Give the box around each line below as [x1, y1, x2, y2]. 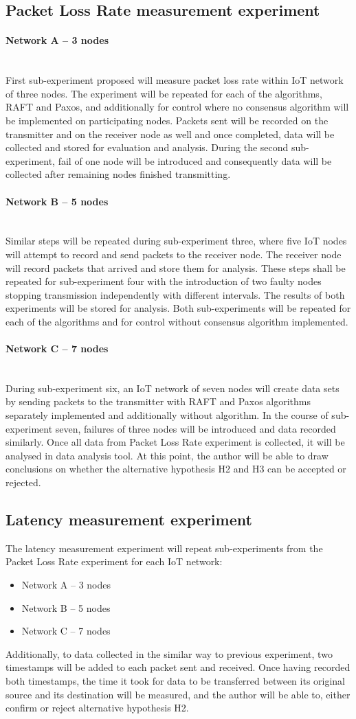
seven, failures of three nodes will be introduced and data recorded [55, 421, 336, 435]
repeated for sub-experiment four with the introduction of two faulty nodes [5, 274, 322, 288]
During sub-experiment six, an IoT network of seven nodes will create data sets [5, 380, 340, 395]
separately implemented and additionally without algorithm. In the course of [5, 408, 329, 422]
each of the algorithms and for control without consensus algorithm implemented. [5, 314, 348, 328]
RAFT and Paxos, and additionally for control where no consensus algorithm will [5, 100, 349, 114]
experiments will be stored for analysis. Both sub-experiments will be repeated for [5, 301, 351, 315]
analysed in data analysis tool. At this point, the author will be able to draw [5, 448, 329, 462]
